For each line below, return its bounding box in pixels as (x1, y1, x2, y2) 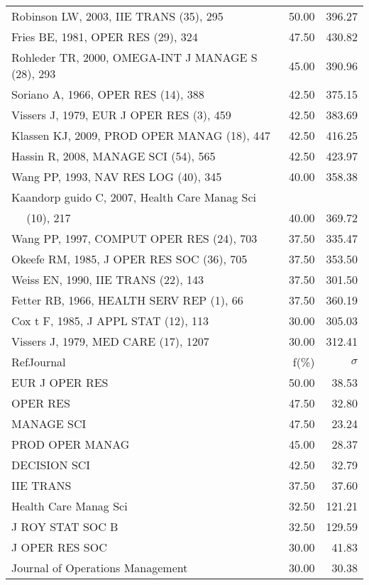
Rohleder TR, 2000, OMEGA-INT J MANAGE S (11, 49, 258, 65)
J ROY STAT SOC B (11, 518, 119, 535)
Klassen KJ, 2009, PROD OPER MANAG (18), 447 (11, 127, 270, 143)
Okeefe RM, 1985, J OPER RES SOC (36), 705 (11, 251, 248, 267)
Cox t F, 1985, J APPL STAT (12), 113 (11, 312, 209, 329)
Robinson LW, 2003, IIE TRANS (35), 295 (11, 8, 224, 24)
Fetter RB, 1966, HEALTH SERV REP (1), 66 (11, 292, 243, 308)
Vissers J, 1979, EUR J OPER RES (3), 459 (11, 106, 231, 123)
